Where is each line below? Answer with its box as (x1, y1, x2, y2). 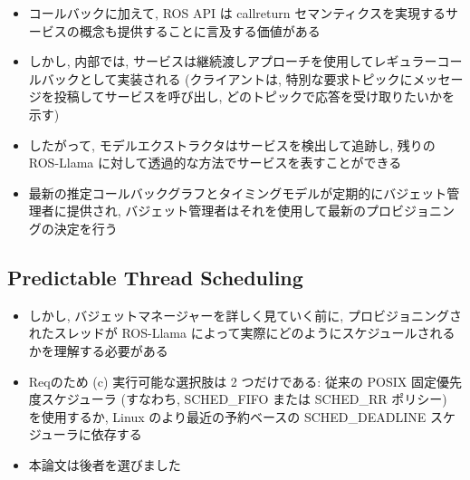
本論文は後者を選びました (28, 455, 181, 474)
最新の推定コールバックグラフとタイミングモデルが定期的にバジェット (28, 183, 447, 202)
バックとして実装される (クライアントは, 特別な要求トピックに (41, 69, 413, 88)
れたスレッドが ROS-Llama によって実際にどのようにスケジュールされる (28, 323, 456, 342)
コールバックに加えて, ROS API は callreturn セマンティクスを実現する (28, 4, 446, 22)
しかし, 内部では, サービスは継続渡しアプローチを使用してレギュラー (28, 52, 437, 71)
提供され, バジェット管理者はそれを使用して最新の (66, 201, 366, 220)
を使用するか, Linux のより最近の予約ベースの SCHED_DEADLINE (28, 407, 427, 426)
